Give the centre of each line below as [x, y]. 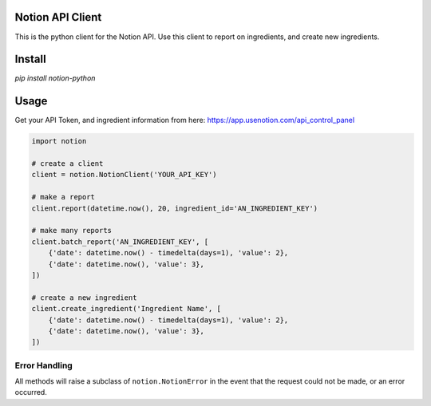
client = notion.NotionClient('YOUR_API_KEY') [124, 175]
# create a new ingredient [84, 298]
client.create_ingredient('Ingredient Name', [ [126, 309]
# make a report [63, 197]
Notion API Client [58, 17]
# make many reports [71, 231]
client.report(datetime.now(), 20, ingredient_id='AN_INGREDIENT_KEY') [175, 208]
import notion [59, 141]
